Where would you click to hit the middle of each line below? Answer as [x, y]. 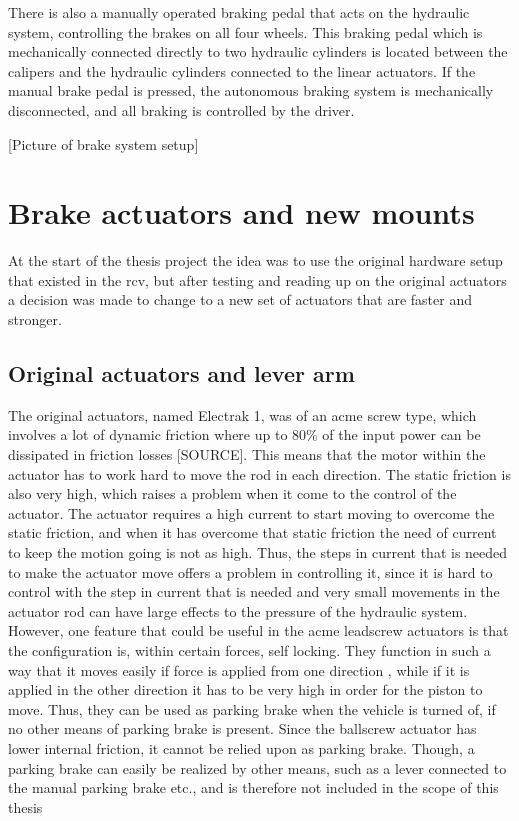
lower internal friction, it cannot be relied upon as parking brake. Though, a [241, 747]
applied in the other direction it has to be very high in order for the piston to [245, 689]
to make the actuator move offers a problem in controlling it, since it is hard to [250, 571]
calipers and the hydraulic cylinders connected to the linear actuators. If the [242, 70]
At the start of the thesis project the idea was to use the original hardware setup [255, 260]
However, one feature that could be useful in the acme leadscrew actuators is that [258, 630]
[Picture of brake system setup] [103, 143]
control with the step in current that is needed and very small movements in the [254, 591]
